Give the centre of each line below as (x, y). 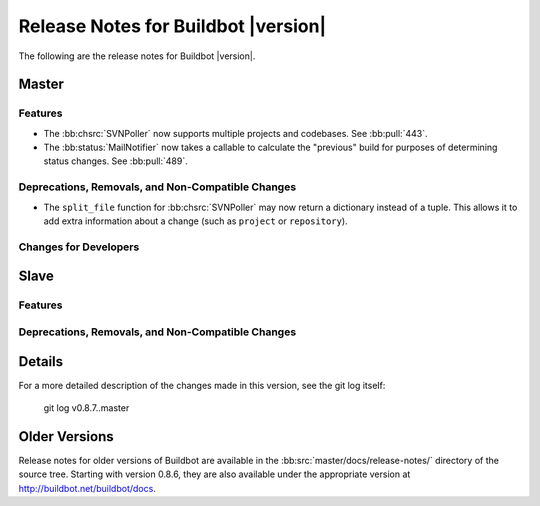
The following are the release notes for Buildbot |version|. (137, 56)
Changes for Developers (79, 247)
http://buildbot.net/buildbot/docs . (87, 488)
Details (41, 361)
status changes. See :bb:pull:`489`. (116, 161)
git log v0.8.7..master (86, 408)
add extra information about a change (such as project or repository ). (196, 221)
